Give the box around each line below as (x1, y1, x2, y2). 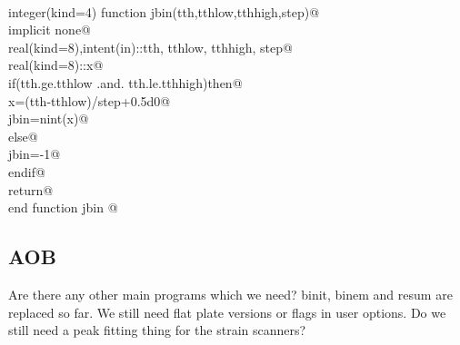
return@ (8, 180, 54, 199)
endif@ (8, 162, 45, 181)
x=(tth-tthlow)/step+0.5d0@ (8, 91, 171, 110)
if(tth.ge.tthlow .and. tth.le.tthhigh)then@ (8, 73, 243, 92)
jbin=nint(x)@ (8, 109, 89, 128)
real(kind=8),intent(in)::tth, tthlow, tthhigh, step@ (8, 37, 293, 56)
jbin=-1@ (8, 144, 61, 163)
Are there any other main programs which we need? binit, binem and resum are (8, 284, 453, 303)
